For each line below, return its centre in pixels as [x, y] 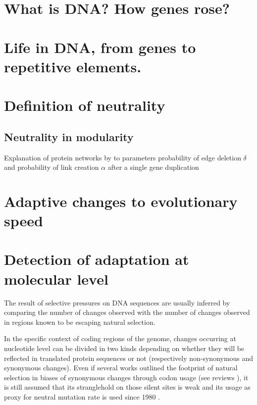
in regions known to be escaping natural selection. [80, 322]
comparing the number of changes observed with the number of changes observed [127, 312]
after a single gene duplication [153, 167]
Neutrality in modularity [69, 136]
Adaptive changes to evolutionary [121, 201]
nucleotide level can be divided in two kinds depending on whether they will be [124, 348]
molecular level [56, 278]
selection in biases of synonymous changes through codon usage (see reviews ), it [126, 377]
